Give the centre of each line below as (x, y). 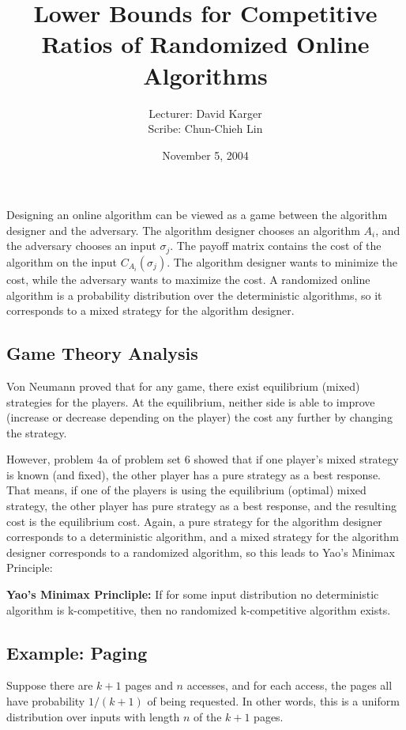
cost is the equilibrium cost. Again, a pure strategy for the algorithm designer (194, 521)
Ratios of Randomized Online (205, 44)
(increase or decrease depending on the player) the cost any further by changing (199, 417)
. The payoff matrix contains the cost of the (276, 246)
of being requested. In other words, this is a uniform (273, 701)
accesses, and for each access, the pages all (289, 685)
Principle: (30, 567)
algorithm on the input (62, 261)
